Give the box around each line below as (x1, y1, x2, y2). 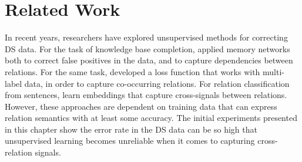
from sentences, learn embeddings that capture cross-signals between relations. (5, 89, 287, 101)
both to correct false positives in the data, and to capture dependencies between (5, 54, 293, 66)
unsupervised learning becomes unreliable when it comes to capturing (5, 134, 255, 147)
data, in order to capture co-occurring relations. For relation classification (24, 77, 290, 89)
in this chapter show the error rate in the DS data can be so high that (5, 123, 257, 135)
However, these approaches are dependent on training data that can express (5, 100, 277, 112)
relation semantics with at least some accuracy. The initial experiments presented (5, 112, 297, 124)
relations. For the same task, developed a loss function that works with (5, 65, 260, 77)
